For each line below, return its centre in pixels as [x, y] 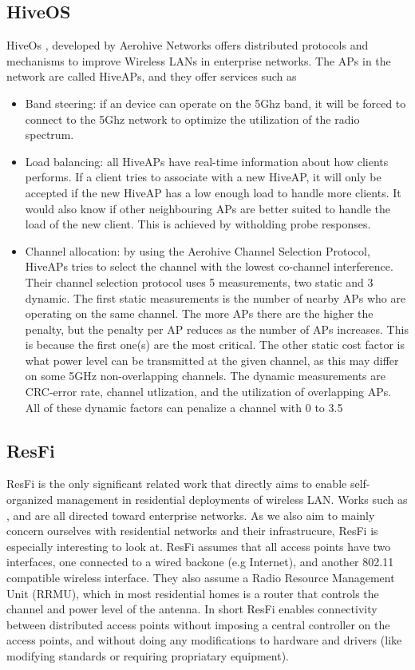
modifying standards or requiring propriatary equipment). [148, 656]
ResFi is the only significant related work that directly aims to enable [177, 484]
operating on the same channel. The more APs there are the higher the [199, 313]
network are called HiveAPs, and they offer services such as [152, 76]
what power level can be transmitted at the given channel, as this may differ [212, 360]
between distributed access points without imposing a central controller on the [198, 624]
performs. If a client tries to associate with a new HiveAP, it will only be [203, 177]
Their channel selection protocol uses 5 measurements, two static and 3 [199, 281]
